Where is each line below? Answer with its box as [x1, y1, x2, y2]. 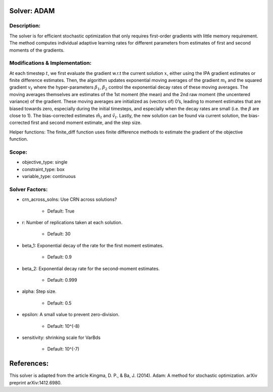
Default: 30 [47, 231, 71, 237]
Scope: [9, 148, 27, 155]
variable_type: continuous [22, 173, 76, 180]
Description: [9, 22, 40, 29]
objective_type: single [22, 159, 68, 165]
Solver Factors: [9, 186, 48, 193]
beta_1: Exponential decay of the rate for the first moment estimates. [22, 242, 164, 248]
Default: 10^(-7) [47, 346, 79, 352]
